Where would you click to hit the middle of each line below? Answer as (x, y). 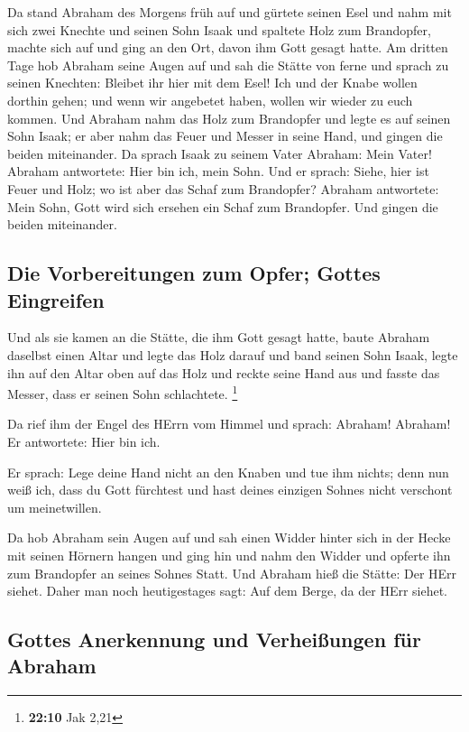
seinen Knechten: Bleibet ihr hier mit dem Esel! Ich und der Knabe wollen (212, 83)
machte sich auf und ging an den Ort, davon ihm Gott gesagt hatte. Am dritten (228, 47)
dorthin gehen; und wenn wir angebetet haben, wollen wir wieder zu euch (210, 100)
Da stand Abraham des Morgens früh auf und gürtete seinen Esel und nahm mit (230, 12)
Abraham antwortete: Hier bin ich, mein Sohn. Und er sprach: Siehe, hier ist (218, 171)
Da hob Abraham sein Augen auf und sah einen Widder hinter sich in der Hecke (229, 537)
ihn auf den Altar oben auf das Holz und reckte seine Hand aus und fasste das (224, 372)
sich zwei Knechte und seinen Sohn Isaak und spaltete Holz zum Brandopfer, (219, 29)
